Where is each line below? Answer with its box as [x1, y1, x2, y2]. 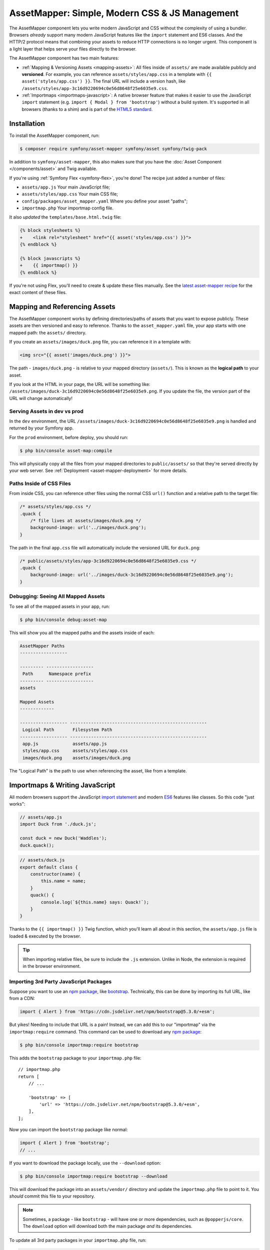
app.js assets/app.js [22, 741, 107, 747]
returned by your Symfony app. [9, 425, 74, 431]
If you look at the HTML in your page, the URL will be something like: [9, 381, 150, 387]
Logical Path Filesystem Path [22, 727, 112, 732]
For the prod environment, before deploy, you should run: [9, 434, 128, 440]
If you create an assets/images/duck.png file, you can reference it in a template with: [9, 339, 191, 345]
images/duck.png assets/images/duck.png [22, 755, 131, 760]
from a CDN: [9, 995, 35, 1001]
